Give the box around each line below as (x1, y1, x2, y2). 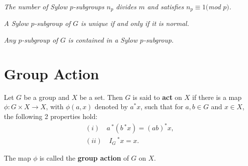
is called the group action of (39, 153, 129, 163)
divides (116, 1, 136, 11)
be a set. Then (79, 92, 123, 102)
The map (4, 153, 31, 163)
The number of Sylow (4, 1, 68, 11)
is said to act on (133, 92, 182, 102)
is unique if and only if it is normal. (81, 18, 189, 28)
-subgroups (73, 1, 104, 11)
